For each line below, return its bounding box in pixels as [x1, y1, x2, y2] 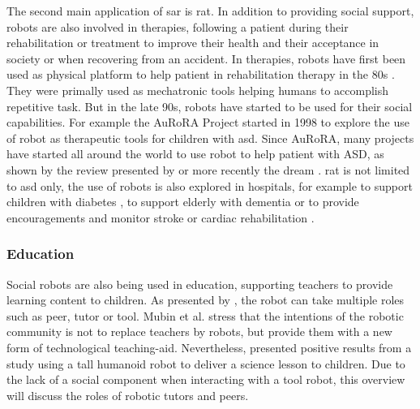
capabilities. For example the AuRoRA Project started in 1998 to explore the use [6, 114, 409, 131]
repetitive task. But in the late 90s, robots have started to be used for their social [6, 97, 413, 114]
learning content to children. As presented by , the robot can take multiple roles [6, 291, 405, 308]
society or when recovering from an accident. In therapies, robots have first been [6, 50, 406, 67]
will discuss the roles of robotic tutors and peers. [6, 386, 249, 403]
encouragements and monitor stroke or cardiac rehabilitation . [6, 209, 315, 226]
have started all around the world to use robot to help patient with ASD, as [6, 145, 384, 162]
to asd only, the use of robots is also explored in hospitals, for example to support [6, 177, 413, 194]
